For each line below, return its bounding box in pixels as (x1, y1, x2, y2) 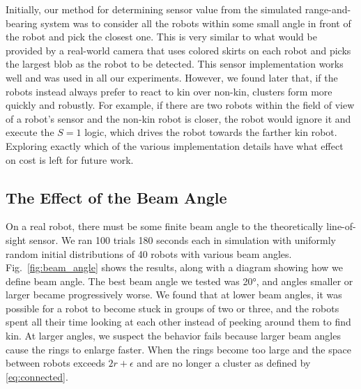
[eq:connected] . (6, 369, 68, 383)
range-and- (305, 2, 351, 16)
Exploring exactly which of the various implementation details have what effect (6, 138, 344, 153)
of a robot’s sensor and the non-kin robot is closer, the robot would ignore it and (6, 111, 351, 125)
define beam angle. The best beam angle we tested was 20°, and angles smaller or (6, 273, 353, 288)
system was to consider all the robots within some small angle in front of (40, 15, 351, 30)
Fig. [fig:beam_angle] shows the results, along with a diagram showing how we (6, 260, 344, 275)
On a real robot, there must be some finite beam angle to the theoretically (6, 219, 323, 234)
